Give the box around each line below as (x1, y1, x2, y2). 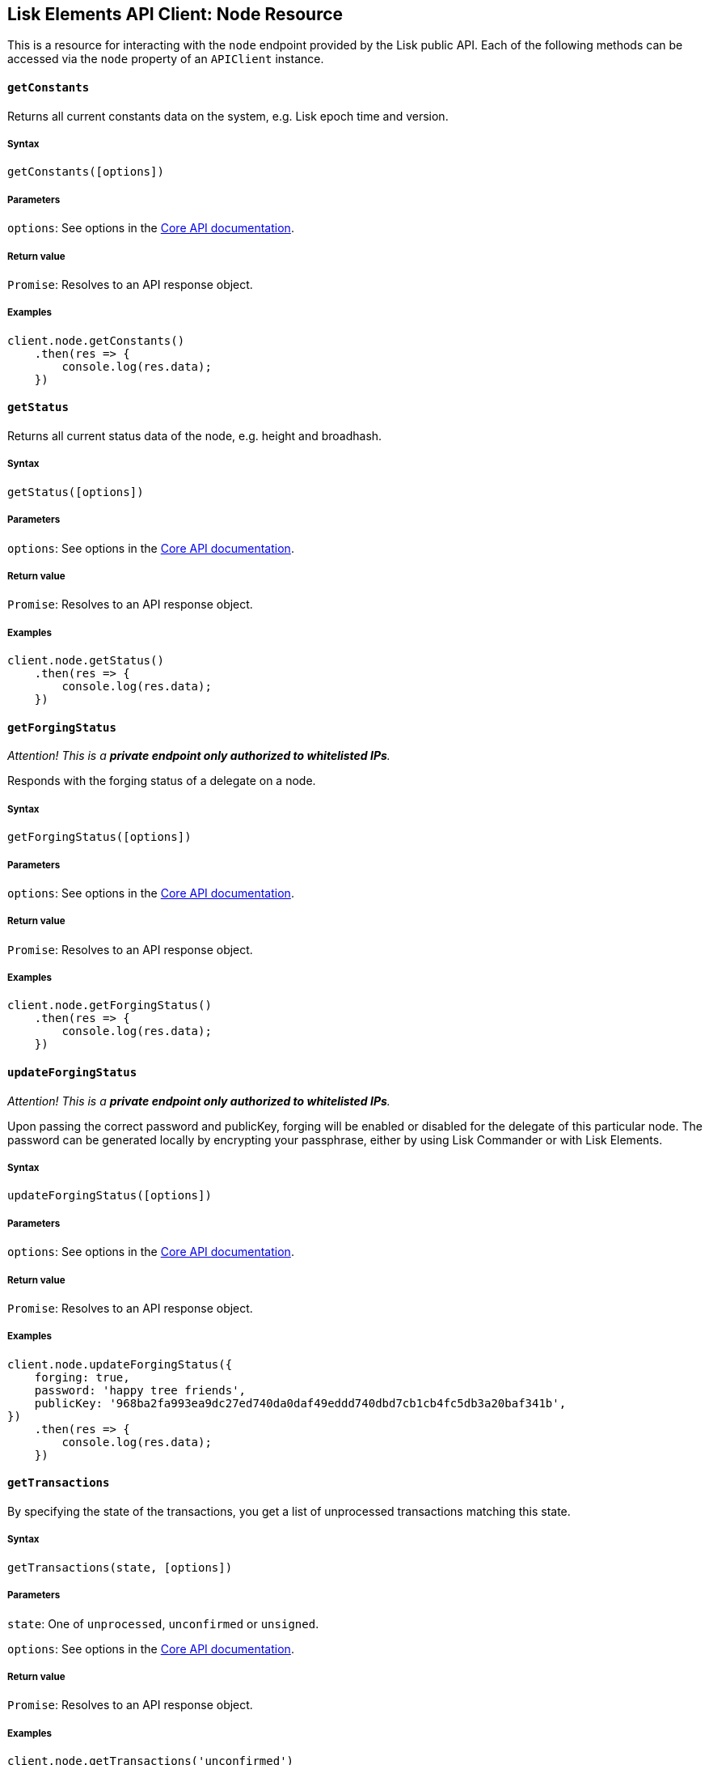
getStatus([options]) (7, 485, 144, 499)
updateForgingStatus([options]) (7, 1189, 212, 1203)
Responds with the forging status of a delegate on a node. (7, 774, 316, 788)
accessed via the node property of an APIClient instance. (7, 52, 324, 66)
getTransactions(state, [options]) (7, 1560, 233, 1574)
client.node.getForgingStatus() (7, 999, 212, 1012)
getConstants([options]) (7, 165, 164, 179)
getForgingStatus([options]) (7, 830, 192, 844)
